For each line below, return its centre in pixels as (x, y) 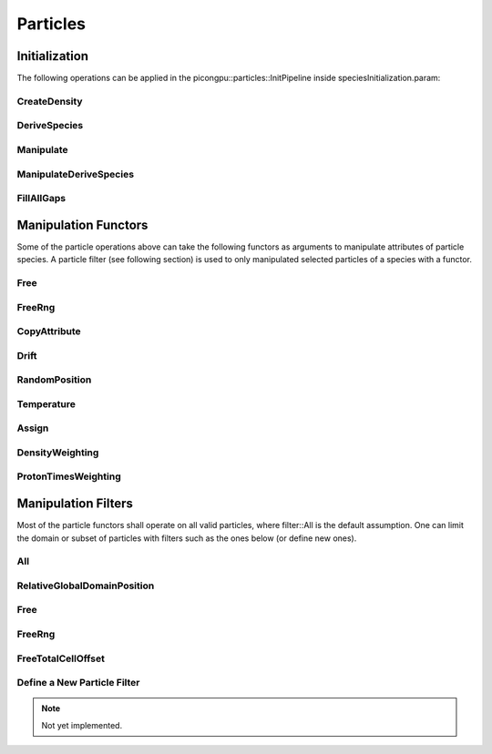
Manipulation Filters (75, 504)
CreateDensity (50, 101)
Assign (33, 428)
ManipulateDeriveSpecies (76, 174)
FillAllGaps (41, 199)
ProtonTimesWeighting (69, 476)
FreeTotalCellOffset (61, 658)
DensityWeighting (58, 453)
